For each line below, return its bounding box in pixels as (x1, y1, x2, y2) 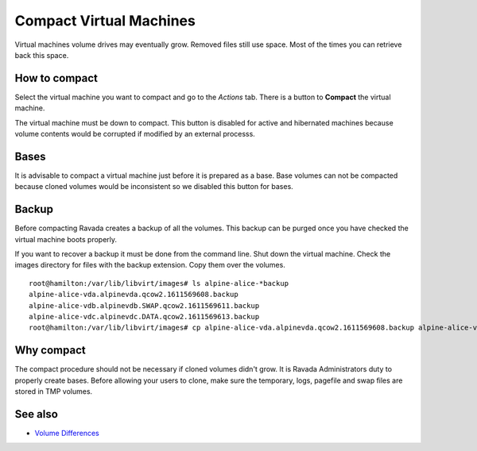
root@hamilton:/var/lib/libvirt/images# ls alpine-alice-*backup (29, 279, 289, 287)
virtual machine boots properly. (14, 234, 118, 244)
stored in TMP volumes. (14, 387, 93, 396)
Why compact (14, 344, 87, 357)
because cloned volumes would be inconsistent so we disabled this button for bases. (14, 182, 293, 191)
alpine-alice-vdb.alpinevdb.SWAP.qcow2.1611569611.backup (29, 301, 260, 310)
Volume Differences (34, 428, 99, 438)
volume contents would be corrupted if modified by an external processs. (14, 129, 256, 139)
